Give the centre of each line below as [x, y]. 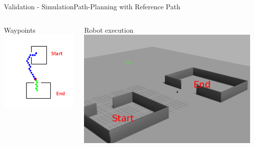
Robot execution [109, 30]
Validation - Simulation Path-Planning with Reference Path [92, 6]
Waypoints [20, 30]
